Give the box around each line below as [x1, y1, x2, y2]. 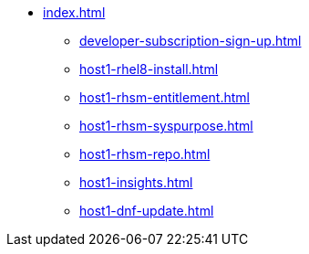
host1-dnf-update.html [79, 203, 214, 218]
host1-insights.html [79, 175, 193, 190]
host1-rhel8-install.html [79, 61, 219, 77]
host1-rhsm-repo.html [79, 146, 211, 162]
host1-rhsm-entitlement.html [79, 90, 250, 105]
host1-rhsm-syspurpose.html [79, 118, 253, 133]
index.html [43, 5, 106, 20]
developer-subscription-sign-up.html [79, 33, 302, 48]
